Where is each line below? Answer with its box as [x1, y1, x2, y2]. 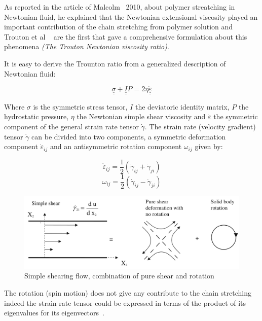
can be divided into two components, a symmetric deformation [31, 131, 226, 141]
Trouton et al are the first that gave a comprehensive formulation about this [4, 31, 247, 42]
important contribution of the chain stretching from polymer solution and [4, 21, 233, 32]
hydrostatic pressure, [4, 111, 69, 122]
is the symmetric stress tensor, [33, 101, 128, 112]
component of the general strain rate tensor [4, 121, 139, 131]
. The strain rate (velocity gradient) [144, 121, 256, 131]
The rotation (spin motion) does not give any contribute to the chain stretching [4, 288, 252, 298]
